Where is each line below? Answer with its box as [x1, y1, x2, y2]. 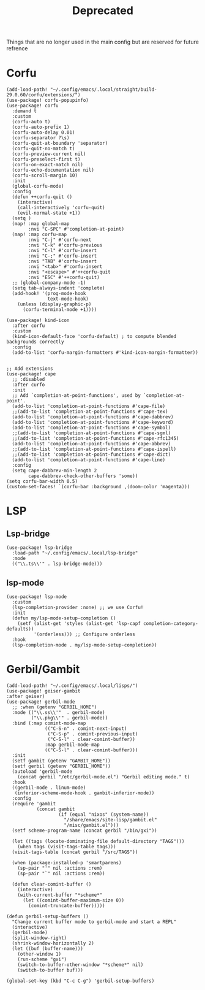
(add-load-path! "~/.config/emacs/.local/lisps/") [6, 682, 138, 689]
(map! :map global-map [12, 221, 70, 227]
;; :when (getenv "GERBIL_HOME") [12, 704, 97, 710]
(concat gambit [36, 806, 75, 812]
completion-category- [143, 620, 199, 626]
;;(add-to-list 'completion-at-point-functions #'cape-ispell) [12, 446, 176, 453]
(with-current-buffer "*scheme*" [17, 892, 103, 898]
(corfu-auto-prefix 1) [12, 124, 70, 131]
